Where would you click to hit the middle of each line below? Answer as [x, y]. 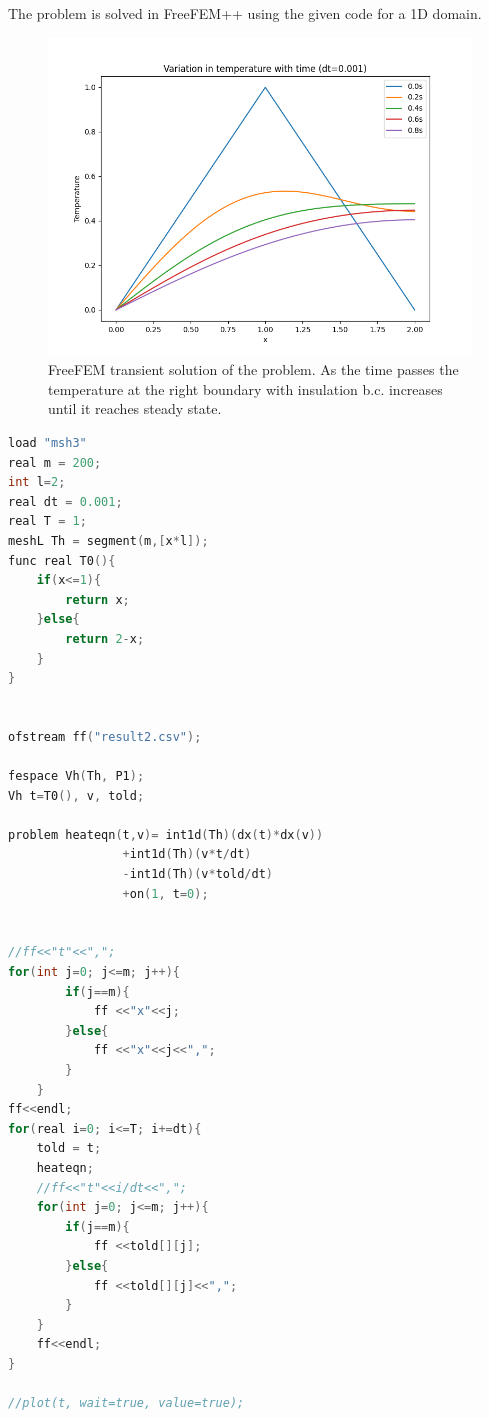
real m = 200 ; [55, 462]
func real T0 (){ [62, 560]
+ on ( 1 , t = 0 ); [165, 893]
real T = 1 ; [47, 521]
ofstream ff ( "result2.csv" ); [105, 736]
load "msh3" [47, 442]
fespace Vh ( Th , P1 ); [76, 776]
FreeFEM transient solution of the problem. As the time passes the [253, 369]
